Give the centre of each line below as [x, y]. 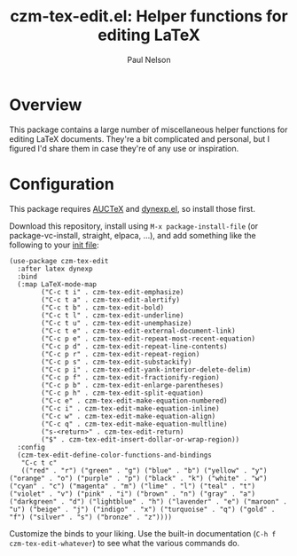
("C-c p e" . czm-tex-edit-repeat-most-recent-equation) [148, 339]
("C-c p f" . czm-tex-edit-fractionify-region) [130, 377]
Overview [46, 105]
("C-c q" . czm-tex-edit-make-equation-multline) [134, 424]
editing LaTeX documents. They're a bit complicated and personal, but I [140, 138]
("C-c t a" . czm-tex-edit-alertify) [110, 300]
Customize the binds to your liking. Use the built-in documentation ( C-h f [143, 533]
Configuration [62, 184]
